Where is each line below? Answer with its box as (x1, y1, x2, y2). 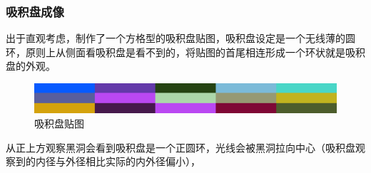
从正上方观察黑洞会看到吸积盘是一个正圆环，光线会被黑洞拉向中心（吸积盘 (6, 140, 355, 154)
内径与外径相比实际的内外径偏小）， (35, 154, 200, 169)
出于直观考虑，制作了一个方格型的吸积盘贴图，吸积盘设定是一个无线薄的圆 (6, 31, 355, 46)
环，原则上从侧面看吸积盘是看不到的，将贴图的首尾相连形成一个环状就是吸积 (6, 44, 365, 59)
